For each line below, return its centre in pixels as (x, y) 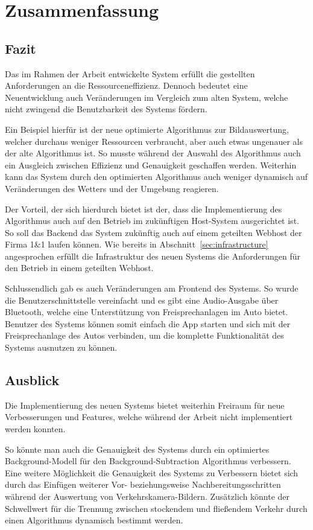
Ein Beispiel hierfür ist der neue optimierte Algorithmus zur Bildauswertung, (147, 129)
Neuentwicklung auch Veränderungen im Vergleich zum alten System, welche (147, 97)
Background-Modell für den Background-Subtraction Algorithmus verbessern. (148, 461)
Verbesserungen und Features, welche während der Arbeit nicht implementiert (149, 417)
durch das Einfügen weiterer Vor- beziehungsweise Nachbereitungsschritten (143, 484)
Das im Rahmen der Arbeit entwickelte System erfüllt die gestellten (130, 73)
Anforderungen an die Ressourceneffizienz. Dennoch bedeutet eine (126, 85)
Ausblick (32, 380)
